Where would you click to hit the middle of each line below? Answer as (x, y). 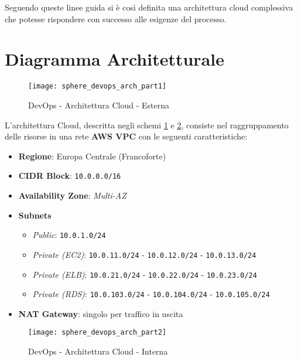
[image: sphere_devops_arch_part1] (97, 86)
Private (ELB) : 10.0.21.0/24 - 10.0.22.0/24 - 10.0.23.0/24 (145, 274)
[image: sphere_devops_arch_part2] (97, 333)
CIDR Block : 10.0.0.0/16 (70, 176)
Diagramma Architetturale (114, 59)
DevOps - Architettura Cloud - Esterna (99, 105)
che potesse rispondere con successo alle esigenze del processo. (116, 18)
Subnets (35, 215)
